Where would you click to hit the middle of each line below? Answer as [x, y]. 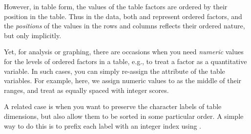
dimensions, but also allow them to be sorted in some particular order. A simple [124, 116]
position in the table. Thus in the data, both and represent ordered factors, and [123, 16]
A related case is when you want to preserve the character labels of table [113, 106]
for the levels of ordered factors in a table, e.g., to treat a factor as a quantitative [125, 61]
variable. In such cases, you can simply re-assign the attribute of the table [115, 71]
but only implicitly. [33, 35]
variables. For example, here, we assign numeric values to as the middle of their [123, 80]
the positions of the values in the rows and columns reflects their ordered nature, [125, 26]
